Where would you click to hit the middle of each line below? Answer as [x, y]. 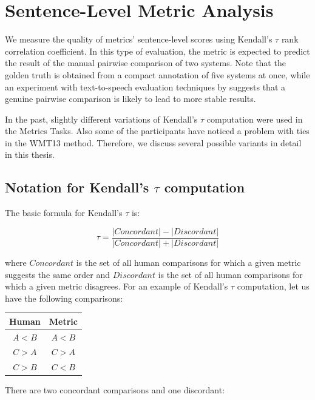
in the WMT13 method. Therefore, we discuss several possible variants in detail [153, 142]
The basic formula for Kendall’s [64, 213]
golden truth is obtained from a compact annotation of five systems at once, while [157, 74]
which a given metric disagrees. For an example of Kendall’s [117, 286]
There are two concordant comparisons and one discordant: [115, 390]
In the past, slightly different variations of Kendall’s [101, 119]
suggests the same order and [58, 274]
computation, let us [273, 286]
